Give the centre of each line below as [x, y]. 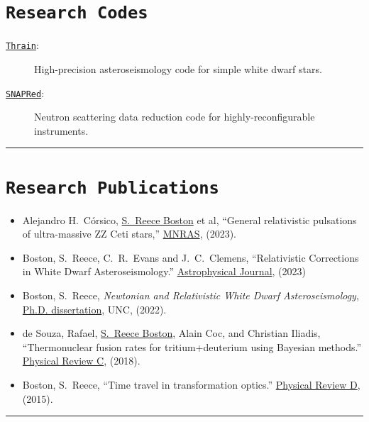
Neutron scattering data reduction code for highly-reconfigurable [175, 117]
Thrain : [22, 45]
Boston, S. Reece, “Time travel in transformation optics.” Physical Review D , [191, 384]
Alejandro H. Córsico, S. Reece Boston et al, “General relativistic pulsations [189, 220]
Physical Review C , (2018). [81, 361]
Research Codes [77, 13]
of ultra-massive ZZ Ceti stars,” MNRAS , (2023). [129, 234]
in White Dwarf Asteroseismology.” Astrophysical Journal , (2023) [164, 271]
